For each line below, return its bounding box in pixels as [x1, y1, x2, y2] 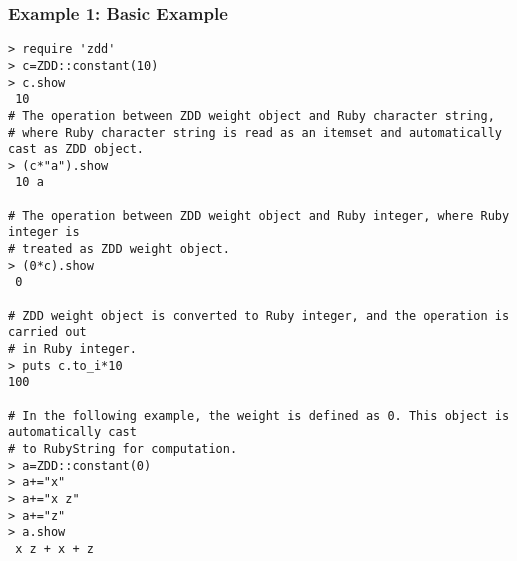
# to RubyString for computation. [8, 441, 238, 456]
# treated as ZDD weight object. [8, 242, 230, 257]
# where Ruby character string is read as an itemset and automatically [8, 125, 502, 140]
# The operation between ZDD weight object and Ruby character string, [8, 108, 495, 123]
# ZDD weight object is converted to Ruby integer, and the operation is [8, 308, 510, 323]
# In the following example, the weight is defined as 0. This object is [8, 408, 510, 423]
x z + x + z [15, 541, 94, 556]
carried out [8, 325, 87, 340]
